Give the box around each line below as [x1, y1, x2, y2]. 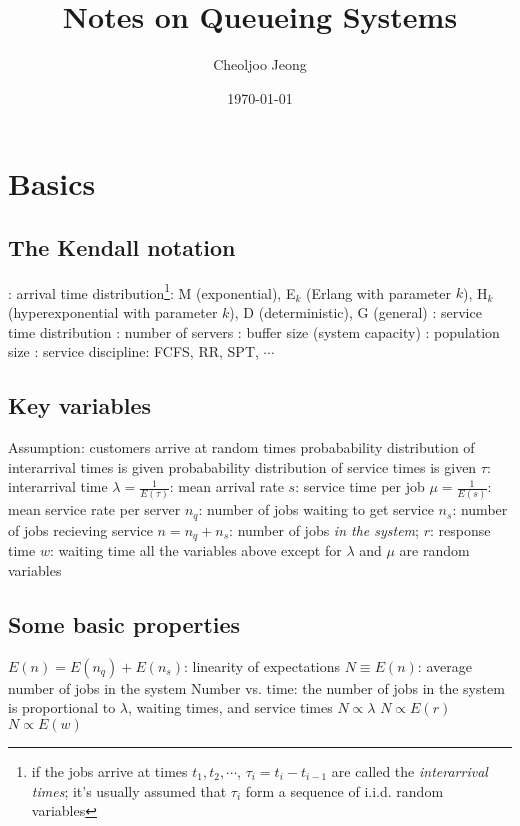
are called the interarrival [331, 760, 488, 781]
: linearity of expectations [183, 655, 341, 676]
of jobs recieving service [8, 519, 153, 540]
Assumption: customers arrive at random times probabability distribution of [8, 436, 475, 457]
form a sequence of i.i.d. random [245, 780, 444, 801]
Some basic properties [8, 608, 241, 639]
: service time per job [295, 476, 425, 497]
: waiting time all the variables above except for [49, 540, 342, 561]
